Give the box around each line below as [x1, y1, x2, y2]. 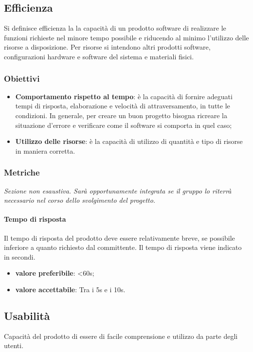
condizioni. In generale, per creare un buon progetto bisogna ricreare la [15, 110, 227, 120]
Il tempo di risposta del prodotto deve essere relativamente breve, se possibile [4, 232, 235, 243]
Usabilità [4, 308, 50, 323]
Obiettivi [4, 72, 40, 84]
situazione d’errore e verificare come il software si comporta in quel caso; [15, 120, 232, 130]
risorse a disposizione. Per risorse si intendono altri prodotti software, [4, 42, 211, 52]
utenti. [4, 340, 24, 351]
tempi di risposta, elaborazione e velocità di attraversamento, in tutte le [15, 101, 230, 111]
